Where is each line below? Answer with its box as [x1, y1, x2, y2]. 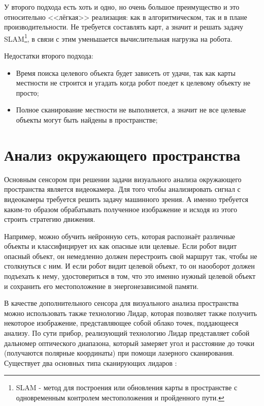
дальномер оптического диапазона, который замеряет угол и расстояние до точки [4, 337, 254, 348]
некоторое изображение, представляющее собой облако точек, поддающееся [4, 317, 239, 328]
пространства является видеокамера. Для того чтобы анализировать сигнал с [4, 184, 241, 194]
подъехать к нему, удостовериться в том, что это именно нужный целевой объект [4, 271, 256, 281]
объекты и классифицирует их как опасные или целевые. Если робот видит [4, 241, 237, 251]
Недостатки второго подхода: [4, 50, 93, 61]
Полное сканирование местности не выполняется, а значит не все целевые [16, 104, 246, 115]
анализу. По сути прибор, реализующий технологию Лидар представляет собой [4, 328, 250, 338]
